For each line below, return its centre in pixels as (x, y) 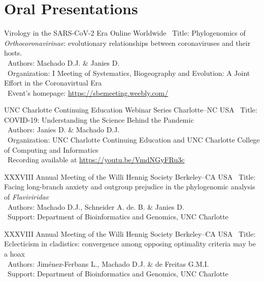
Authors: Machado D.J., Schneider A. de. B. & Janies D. (96, 206)
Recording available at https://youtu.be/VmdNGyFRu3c (96, 160)
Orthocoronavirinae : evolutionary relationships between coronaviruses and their (127, 43)
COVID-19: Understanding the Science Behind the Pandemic (99, 119)
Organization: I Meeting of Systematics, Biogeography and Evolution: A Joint (129, 73)
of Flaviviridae (27, 197)
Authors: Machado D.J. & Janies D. (63, 62)
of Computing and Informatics (51, 149)
